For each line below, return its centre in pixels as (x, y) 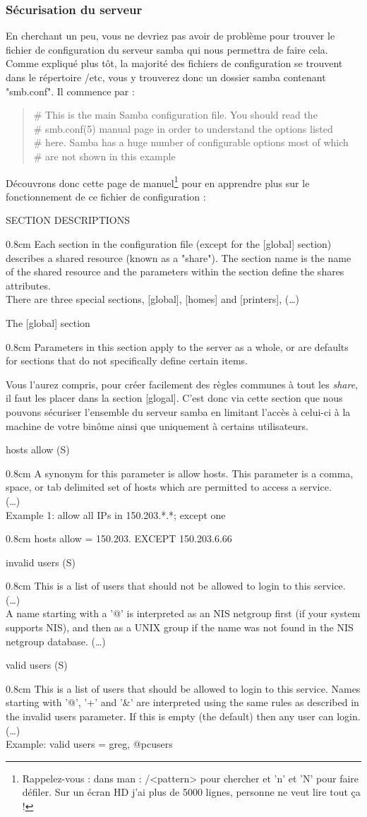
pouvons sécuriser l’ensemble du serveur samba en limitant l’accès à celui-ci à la (178, 411)
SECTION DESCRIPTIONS (68, 220)
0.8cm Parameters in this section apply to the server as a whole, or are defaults (177, 346)
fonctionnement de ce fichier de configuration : (106, 196)
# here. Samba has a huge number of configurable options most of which (191, 142)
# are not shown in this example (104, 156)
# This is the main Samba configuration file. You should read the (175, 115)
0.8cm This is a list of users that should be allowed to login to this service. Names (183, 688)
